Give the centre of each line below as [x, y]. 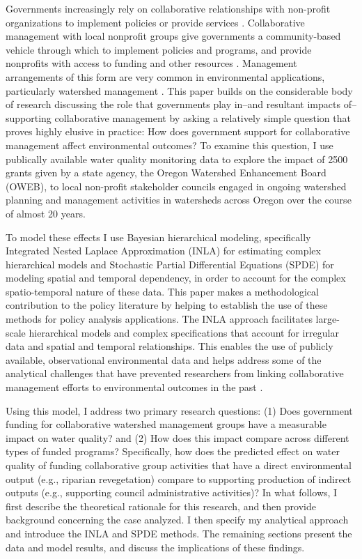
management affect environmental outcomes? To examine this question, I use [170, 145]
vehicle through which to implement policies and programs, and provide [159, 49]
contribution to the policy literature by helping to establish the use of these [167, 305]
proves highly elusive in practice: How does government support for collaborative [178, 131]
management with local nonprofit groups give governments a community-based [173, 36]
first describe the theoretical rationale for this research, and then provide [161, 506]
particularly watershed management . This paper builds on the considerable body [179, 90]
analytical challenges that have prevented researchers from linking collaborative [175, 373]
